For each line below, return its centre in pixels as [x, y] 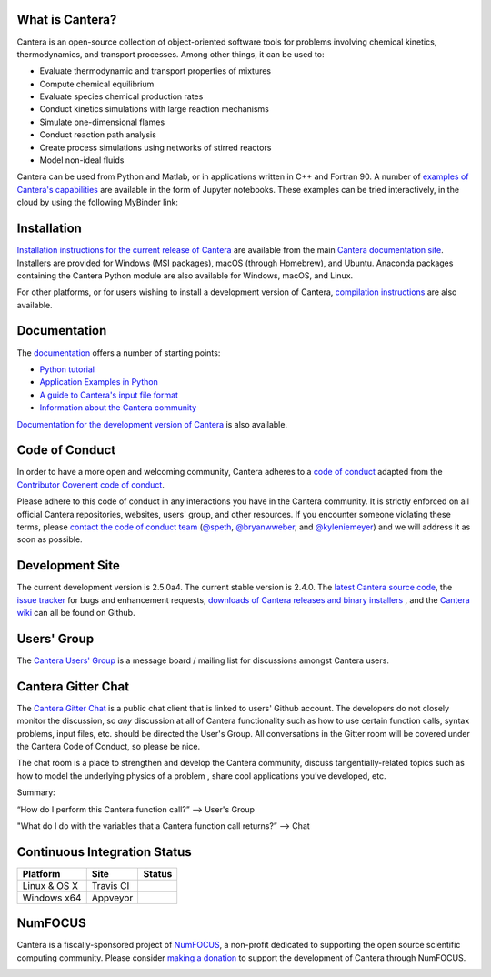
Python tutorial [67, 369]
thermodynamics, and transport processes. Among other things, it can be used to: [170, 54]
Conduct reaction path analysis [98, 135]
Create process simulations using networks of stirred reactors [155, 147]
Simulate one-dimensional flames [102, 122]
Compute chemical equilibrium [97, 84]
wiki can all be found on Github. [76, 613]
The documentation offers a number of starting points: [119, 353]
